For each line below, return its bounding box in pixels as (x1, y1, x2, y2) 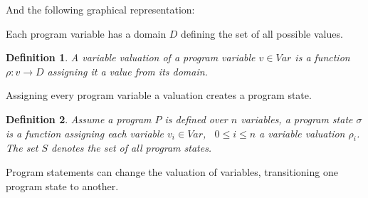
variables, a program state (241, 111, 353, 126)
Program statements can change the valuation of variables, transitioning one (6, 164, 338, 179)
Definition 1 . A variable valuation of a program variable (6, 50, 256, 65)
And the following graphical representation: (6, 2, 195, 16)
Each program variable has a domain (6, 26, 167, 41)
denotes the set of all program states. (51, 140, 212, 155)
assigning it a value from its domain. (47, 63, 208, 78)
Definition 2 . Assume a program (6, 111, 152, 126)
